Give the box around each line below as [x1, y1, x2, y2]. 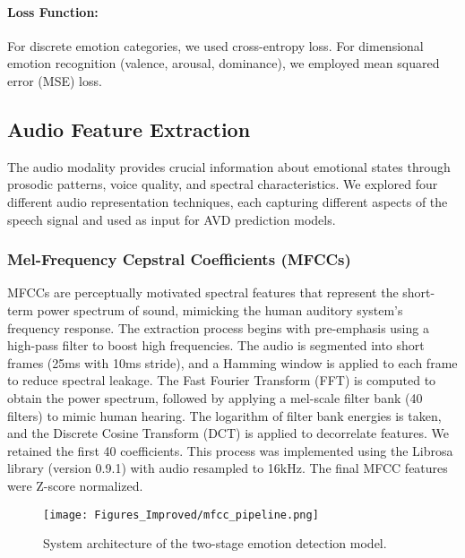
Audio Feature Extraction [7, 115, 251, 142]
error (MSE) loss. [7, 71, 102, 90]
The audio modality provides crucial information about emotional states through [7, 157, 451, 176]
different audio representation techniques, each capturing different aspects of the [7, 192, 448, 210]
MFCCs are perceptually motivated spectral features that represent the [7, 283, 399, 302]
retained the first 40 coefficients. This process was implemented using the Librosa [7, 441, 453, 459]
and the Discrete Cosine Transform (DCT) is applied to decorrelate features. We [7, 424, 449, 442]
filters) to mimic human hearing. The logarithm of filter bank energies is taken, [7, 406, 442, 425]
